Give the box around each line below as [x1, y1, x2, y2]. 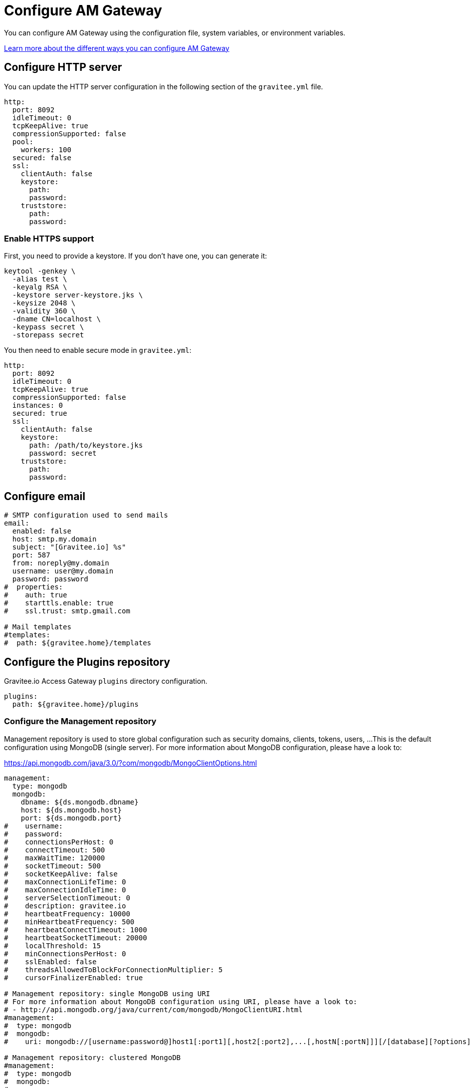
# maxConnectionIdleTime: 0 [4, 885, 126, 894]
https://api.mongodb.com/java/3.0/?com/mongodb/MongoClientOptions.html [4, 758, 257, 767]
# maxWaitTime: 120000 [4, 853, 105, 862]
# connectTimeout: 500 [4, 845, 105, 854]
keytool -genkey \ [4, 267, 76, 275]
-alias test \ [12, 275, 67, 283]
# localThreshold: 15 [4, 941, 101, 950]
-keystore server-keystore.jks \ [12, 291, 143, 299]
